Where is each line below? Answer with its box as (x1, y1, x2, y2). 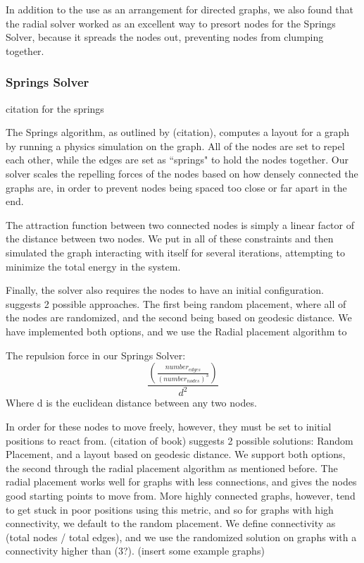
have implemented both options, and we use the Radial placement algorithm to (6, 323, 347, 338)
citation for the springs (6, 101, 104, 116)
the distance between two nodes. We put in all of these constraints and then (6, 231, 334, 246)
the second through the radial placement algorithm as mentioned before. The (6, 460, 338, 475)
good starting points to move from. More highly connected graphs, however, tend (6, 488, 356, 503)
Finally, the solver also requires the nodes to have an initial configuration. (6, 283, 324, 297)
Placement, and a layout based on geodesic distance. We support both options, (6, 447, 346, 462)
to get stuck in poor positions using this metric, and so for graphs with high (6, 502, 334, 516)
